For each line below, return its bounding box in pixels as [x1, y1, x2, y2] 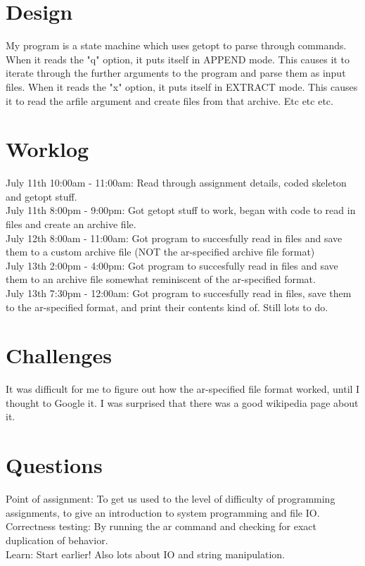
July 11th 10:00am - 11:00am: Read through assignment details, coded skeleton [6, 175, 347, 190]
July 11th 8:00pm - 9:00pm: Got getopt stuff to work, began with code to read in [6, 203, 356, 218]
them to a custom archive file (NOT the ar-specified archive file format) [6, 244, 315, 259]
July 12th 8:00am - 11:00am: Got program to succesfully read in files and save [6, 230, 342, 245]
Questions [6, 451, 103, 479]
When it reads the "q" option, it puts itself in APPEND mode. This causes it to [6, 51, 350, 66]
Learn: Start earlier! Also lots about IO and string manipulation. [6, 546, 285, 561]
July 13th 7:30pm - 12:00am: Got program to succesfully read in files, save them [6, 285, 352, 300]
